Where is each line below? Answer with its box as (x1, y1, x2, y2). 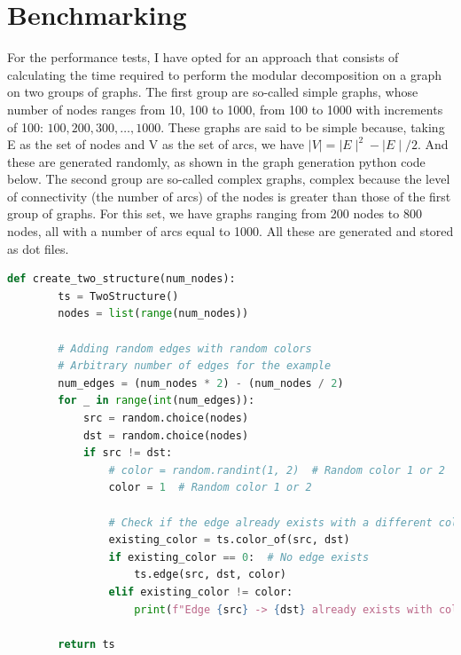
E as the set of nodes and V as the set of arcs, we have (7, 135, 305, 154)
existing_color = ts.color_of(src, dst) (108, 533, 350, 547)
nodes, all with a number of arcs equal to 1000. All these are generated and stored (7, 222, 454, 241)
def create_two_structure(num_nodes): (7, 272, 236, 286)
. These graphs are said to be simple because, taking (160, 117, 445, 136)
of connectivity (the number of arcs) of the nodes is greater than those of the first (7, 186, 451, 205)
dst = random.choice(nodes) (82, 429, 249, 442)
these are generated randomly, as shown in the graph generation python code (7, 152, 426, 170)
